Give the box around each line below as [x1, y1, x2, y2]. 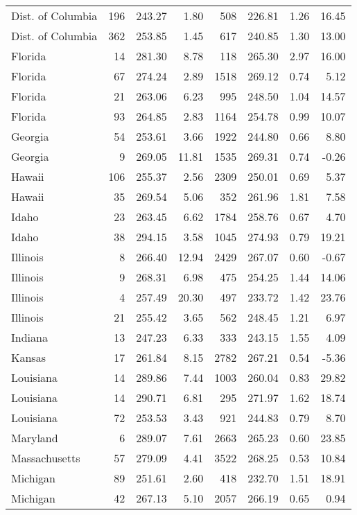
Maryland [11, 430, 58, 446]
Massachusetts [11, 450, 80, 466]
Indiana [11, 329, 48, 345]
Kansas [11, 349, 46, 365]
